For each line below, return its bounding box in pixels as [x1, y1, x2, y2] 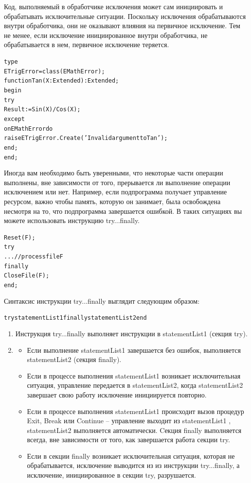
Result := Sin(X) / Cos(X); [4, 106, 81, 113]
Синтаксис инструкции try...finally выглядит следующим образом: [4, 295, 200, 306]
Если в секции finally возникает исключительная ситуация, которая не [27, 450, 235, 461]
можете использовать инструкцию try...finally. [4, 215, 140, 225]
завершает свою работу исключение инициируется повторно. [27, 389, 207, 399]
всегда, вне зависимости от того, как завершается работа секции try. [27, 434, 230, 445]
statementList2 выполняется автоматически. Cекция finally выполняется [27, 425, 242, 435]
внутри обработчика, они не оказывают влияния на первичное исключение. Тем [4, 20, 240, 31]
